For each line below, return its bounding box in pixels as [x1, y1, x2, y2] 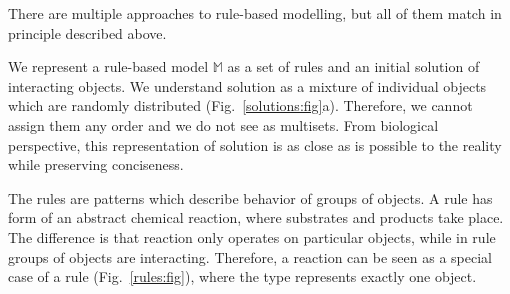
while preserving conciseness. [8, 154, 184, 175]
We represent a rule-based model [8, 56, 209, 77]
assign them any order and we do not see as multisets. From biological [8, 114, 439, 135]
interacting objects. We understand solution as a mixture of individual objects [8, 75, 487, 96]
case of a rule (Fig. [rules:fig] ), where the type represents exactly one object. [8, 266, 477, 287]
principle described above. [8, 22, 167, 43]
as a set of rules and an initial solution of [227, 56, 480, 77]
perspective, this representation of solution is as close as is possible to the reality [8, 134, 502, 155]
